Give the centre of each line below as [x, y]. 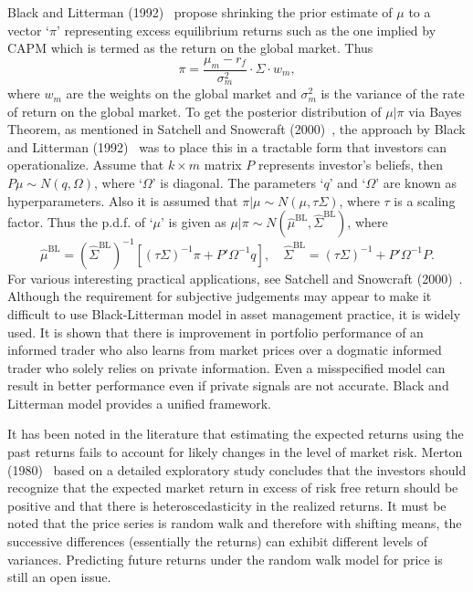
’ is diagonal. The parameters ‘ [238, 183]
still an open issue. [59, 577]
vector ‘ [28, 30]
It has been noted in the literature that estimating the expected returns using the [236, 434]
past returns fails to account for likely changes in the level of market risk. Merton [235, 452]
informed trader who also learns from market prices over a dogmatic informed [225, 350]
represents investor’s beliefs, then [351, 165]
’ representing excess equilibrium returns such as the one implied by [246, 30]
